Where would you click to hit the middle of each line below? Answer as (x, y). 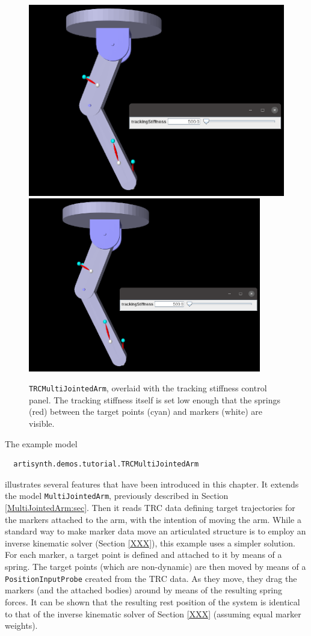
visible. (42, 423)
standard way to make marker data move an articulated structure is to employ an (155, 531)
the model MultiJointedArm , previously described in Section (117, 496)
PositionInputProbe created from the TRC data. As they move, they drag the (151, 578)
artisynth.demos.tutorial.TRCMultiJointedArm (106, 464)
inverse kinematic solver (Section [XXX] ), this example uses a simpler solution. (150, 543)
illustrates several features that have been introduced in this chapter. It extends (152, 484)
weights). (21, 625)
